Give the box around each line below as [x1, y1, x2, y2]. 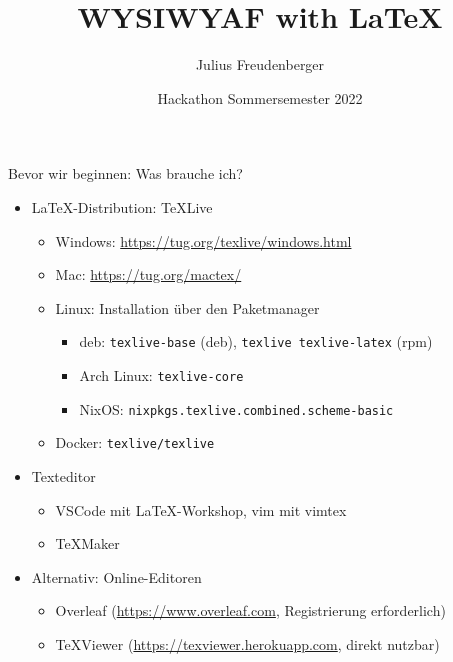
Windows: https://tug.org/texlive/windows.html [55, 230, 352, 251]
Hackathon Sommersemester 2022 [157, 87, 363, 108]
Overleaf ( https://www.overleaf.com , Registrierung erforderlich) [55, 600, 446, 621]
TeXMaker [55, 533, 120, 554]
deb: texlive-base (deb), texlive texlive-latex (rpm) [79, 331, 433, 352]
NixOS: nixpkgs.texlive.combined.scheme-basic [79, 398, 394, 419]
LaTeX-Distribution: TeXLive [31, 196, 213, 217]
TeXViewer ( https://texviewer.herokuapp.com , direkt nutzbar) [55, 633, 440, 654]
